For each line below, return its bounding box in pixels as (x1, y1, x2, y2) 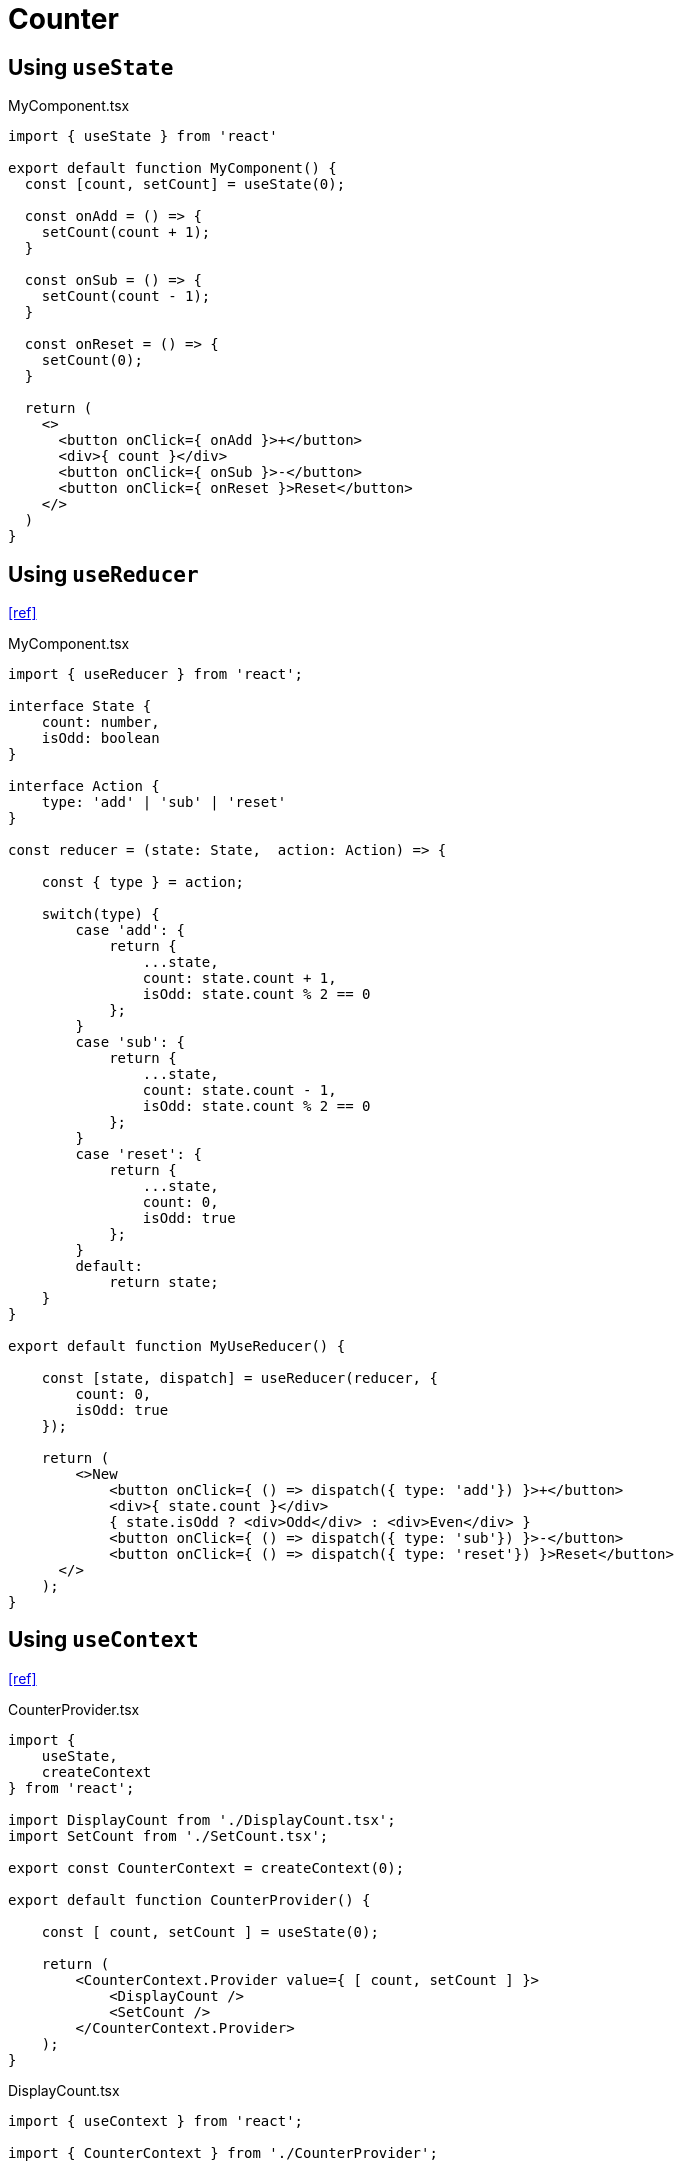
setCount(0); (41, 352, 143, 369)
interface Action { (8, 778, 160, 795)
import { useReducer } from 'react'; (8, 666, 304, 683)
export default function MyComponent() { (8, 160, 337, 177)
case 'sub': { (75, 1034, 186, 1051)
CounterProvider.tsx (8, 1700, 140, 1718)
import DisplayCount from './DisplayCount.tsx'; (8, 1811, 396, 1828)
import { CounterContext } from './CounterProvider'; (8, 2144, 438, 2161)
